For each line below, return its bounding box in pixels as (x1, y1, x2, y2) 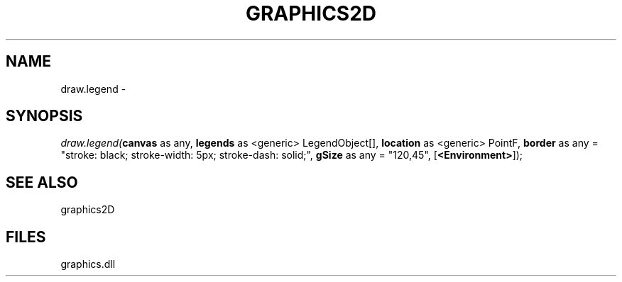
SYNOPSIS (6, 107, 83, 125)
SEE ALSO (6, 173, 78, 191)
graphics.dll (60, 258, 116, 271)
